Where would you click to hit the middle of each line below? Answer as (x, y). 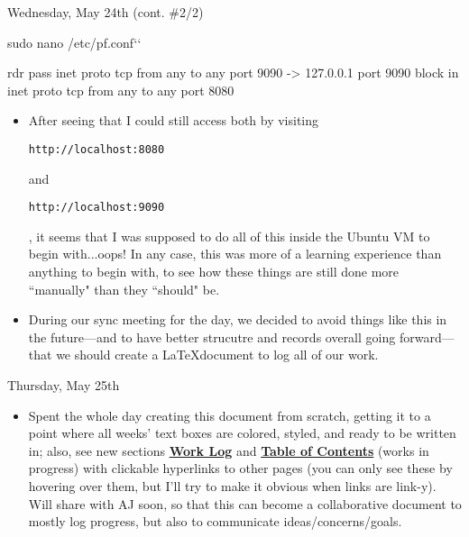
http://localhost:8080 (97, 149)
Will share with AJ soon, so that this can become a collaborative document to (245, 503)
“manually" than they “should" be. (124, 289)
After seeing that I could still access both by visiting (174, 120)
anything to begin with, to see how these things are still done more (214, 272)
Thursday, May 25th (64, 385)
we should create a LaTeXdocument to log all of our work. (217, 355)
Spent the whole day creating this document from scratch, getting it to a (230, 415)
